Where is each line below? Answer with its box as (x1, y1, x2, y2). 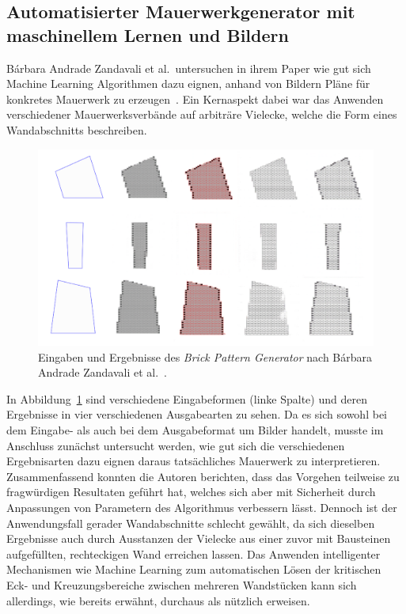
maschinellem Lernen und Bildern (6, 22, 289, 47)
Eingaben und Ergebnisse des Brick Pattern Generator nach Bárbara (38, 348, 373, 365)
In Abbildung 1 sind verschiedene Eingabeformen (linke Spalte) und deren (6, 390, 367, 407)
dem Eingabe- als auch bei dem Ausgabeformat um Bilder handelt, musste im (6, 421, 384, 438)
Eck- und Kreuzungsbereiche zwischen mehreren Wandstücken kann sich (6, 576, 357, 593)
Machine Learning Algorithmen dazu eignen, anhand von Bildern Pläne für (6, 75, 370, 92)
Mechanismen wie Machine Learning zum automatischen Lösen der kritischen (6, 561, 381, 578)
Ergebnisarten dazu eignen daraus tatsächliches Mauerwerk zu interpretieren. (6, 453, 381, 469)
